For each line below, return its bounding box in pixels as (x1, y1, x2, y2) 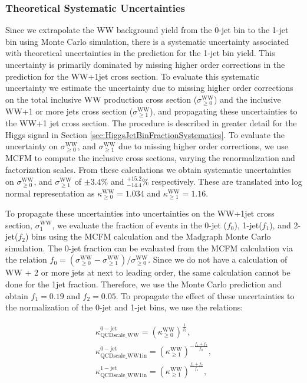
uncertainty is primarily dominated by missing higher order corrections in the (5, 58, 285, 70)
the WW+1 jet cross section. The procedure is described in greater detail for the (5, 117, 297, 129)
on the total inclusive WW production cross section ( (5, 93, 197, 105)
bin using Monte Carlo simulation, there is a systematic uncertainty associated (5, 35, 289, 47)
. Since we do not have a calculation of (148, 253, 288, 266)
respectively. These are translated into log (151, 175, 302, 187)
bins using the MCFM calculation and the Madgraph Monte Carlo (31, 230, 271, 243)
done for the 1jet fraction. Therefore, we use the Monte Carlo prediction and (5, 277, 282, 290)
